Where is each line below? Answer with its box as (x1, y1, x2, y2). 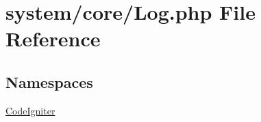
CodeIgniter (5, 103, 55, 117)
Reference (5, 25, 101, 52)
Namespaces (5, 71, 93, 92)
